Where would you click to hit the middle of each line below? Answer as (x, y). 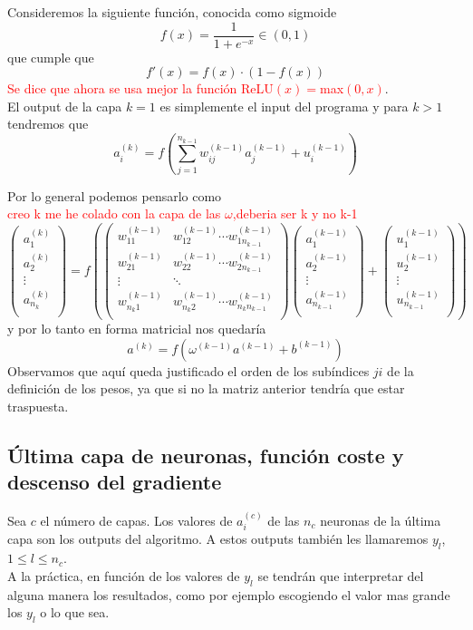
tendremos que (48, 124)
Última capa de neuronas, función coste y (206, 455)
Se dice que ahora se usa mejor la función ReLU (140, 88)
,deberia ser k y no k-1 (295, 213)
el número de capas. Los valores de (136, 520)
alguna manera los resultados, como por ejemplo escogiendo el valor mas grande (229, 594)
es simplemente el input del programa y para (284, 106)
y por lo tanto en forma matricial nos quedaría (137, 329)
